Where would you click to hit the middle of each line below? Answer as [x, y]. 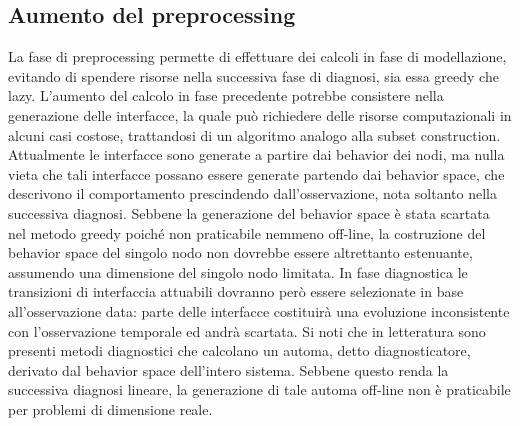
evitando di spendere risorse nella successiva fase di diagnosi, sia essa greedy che [253, 75]
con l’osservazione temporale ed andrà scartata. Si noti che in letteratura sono [247, 330]
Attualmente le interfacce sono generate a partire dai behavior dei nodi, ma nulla [256, 154]
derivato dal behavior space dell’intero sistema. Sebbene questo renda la [228, 369]
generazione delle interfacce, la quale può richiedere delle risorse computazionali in [260, 114]
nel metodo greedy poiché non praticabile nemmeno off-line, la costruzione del [247, 232]
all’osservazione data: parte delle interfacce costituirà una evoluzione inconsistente [259, 310]
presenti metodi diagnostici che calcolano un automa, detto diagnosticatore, [239, 350]
